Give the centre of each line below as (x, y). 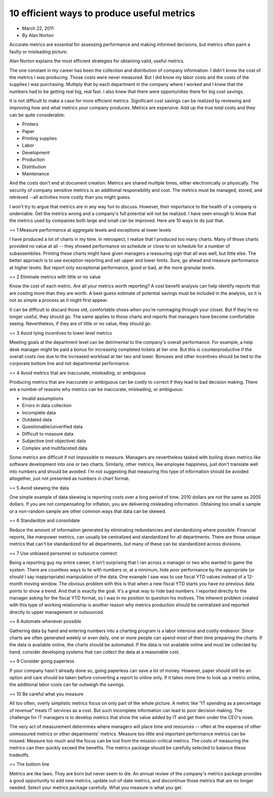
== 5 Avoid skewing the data (39, 488)
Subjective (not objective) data (54, 441)
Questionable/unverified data (52, 427)
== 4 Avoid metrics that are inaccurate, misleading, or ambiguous (78, 373)
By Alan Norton (38, 35)
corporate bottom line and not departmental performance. (70, 364)
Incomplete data (39, 413)
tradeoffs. (19, 755)
